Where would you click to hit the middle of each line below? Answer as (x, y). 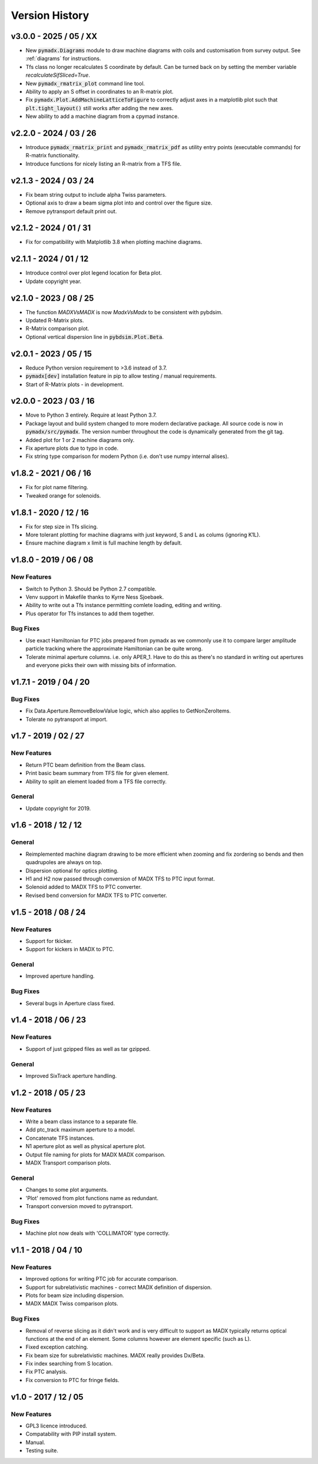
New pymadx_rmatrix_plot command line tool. (85, 83)
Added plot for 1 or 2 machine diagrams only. (80, 440)
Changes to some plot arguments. (67, 1190)
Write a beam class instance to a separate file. (82, 1122)
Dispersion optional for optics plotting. (72, 871)
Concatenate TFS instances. (60, 1138)
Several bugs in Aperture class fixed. (70, 1003)
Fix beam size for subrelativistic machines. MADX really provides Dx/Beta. (115, 1355)
